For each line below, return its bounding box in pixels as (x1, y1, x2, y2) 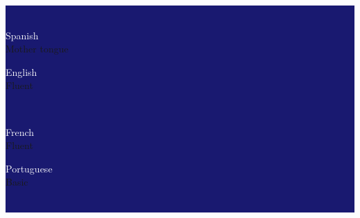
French (6, 124, 35, 139)
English (6, 64, 37, 79)
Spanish (6, 28, 39, 42)
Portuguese (6, 161, 53, 175)
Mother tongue (6, 41, 69, 56)
